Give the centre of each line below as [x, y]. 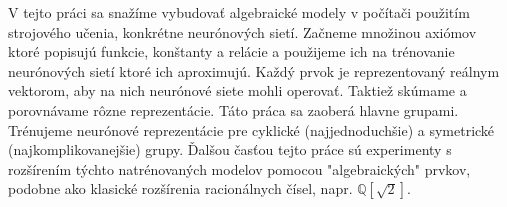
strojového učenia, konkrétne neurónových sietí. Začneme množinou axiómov [242, 31]
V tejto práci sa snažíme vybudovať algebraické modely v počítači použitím [239, 12]
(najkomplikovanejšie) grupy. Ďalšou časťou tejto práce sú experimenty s [230, 149]
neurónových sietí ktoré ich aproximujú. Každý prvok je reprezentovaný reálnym [254, 70]
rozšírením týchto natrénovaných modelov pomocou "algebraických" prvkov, [239, 168]
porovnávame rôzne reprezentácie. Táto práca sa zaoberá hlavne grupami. [233, 109]
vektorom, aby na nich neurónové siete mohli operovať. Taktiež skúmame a [237, 90]
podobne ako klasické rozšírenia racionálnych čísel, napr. [180, 188]
